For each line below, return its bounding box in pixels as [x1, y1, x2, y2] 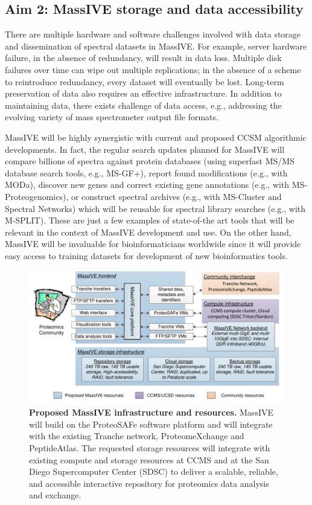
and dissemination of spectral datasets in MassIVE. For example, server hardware [5, 39, 307, 52]
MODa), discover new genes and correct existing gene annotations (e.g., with [5, 178, 290, 191]
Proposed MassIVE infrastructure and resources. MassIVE [29, 406, 273, 419]
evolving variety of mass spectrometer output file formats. [5, 111, 218, 123]
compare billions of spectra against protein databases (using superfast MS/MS [5, 155, 294, 167]
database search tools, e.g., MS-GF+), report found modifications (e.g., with [5, 166, 288, 179]
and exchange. [29, 489, 81, 501]
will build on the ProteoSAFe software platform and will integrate [29, 417, 273, 430]
